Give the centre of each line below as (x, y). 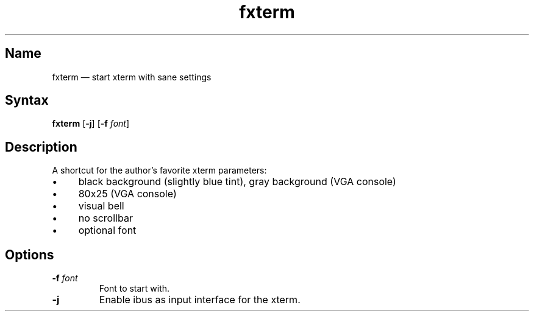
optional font (107, 230)
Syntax (27, 100)
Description (41, 147)
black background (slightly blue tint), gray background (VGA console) (237, 182)
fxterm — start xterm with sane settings (132, 77)
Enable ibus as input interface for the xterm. (200, 300)
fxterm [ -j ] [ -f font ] (91, 124)
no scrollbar (105, 218)
